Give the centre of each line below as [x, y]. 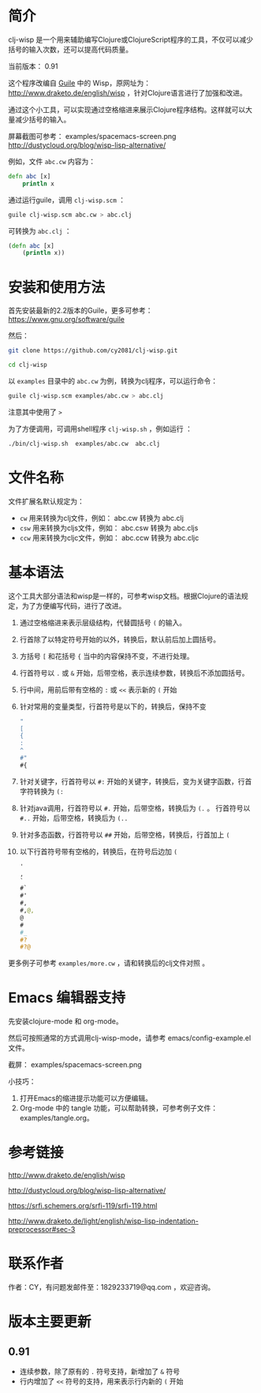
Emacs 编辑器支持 [67, 998]
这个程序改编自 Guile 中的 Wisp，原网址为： [80, 83]
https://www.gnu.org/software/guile [66, 320]
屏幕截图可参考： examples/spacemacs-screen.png [92, 136]
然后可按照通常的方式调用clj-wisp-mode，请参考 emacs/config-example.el [130, 1038]
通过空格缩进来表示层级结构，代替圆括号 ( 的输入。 [103, 622]
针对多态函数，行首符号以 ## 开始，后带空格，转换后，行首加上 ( [125, 834]
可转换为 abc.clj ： [40, 230]
